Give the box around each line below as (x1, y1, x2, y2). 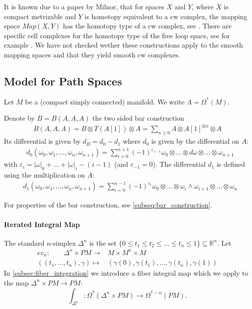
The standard (4, 237, 45, 248)
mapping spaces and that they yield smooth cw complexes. (4, 49, 180, 59)
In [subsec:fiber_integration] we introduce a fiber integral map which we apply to (4, 268, 249, 278)
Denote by (4, 113, 35, 123)
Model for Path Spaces (4, 73, 122, 88)
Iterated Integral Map (4, 219, 80, 229)
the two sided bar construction (92, 113, 184, 123)
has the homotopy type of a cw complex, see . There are (63, 21, 232, 31)
